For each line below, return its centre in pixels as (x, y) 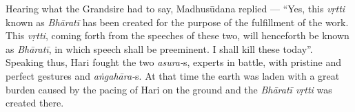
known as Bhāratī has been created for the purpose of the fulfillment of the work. (177, 22)
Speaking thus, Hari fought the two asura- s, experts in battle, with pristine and (174, 62)
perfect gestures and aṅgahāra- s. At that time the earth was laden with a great (173, 75)
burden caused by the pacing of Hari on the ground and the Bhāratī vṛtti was (169, 89)
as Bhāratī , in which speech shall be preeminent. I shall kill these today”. (159, 48)
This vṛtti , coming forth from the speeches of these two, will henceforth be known (177, 35)
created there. (35, 103)
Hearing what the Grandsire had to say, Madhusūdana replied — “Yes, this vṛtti (175, 8)
